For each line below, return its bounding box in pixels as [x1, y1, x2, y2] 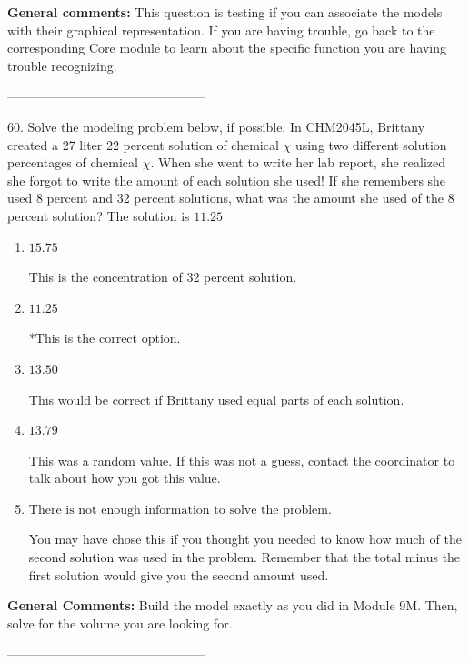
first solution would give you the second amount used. [28, 565, 329, 584]
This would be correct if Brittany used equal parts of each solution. [28, 389, 404, 408]
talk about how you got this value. [28, 468, 221, 487]
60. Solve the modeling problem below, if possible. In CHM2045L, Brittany [7, 116, 425, 136]
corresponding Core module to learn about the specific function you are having [7, 38, 446, 57]
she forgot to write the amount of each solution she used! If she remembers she [7, 170, 446, 189]
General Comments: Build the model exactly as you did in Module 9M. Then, [7, 596, 458, 615]
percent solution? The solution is [7, 206, 190, 225]
